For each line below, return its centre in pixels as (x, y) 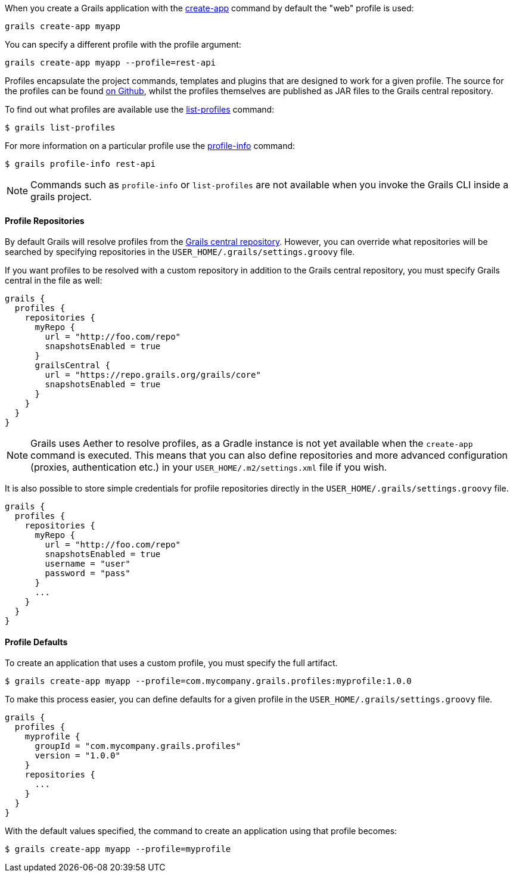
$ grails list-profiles (60, 127)
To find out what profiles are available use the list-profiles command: (140, 109)
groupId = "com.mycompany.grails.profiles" (138, 746)
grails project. (61, 197)
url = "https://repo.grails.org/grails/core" (153, 375)
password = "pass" (88, 573)
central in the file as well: (54, 281)
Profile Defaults (36, 642)
